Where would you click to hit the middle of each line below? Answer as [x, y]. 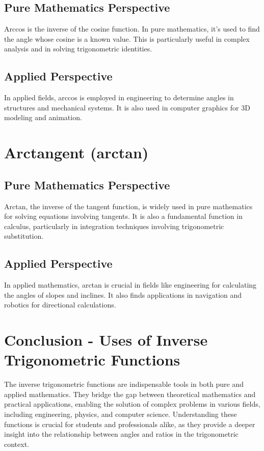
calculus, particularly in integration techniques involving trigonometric [114, 226]
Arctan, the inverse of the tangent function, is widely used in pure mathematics [128, 206]
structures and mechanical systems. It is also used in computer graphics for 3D [127, 107]
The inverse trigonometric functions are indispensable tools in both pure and [124, 384]
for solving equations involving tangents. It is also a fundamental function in [123, 216]
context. [17, 444]
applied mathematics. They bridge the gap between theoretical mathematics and [130, 394]
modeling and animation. [43, 117]
